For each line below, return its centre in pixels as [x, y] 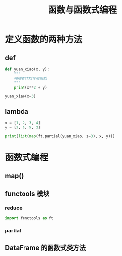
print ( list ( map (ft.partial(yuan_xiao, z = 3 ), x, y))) [60, 136]
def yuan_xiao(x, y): [27, 69]
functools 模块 [27, 193]
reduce [14, 208]
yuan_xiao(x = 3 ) [21, 96]
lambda [17, 112]
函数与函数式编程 [82, 10]
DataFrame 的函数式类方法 [46, 248]
